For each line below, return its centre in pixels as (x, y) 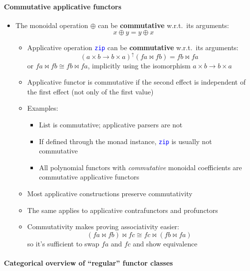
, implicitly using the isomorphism (139, 65)
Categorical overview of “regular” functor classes (88, 262)
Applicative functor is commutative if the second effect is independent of (136, 82)
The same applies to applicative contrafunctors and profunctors (123, 210)
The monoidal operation (52, 25)
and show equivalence (165, 243)
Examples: (43, 108)
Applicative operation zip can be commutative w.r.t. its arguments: (133, 47)
